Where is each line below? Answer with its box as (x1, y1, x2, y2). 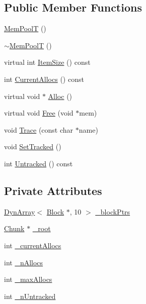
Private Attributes (4, 182, 102, 198)
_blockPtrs (95, 206, 130, 217)
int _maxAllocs (4, 274, 52, 284)
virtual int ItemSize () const (4, 57, 91, 67)
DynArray (4, 206, 35, 217)
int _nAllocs (4, 257, 43, 267)
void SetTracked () (4, 141, 61, 152)
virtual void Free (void (4, 108, 74, 118)
